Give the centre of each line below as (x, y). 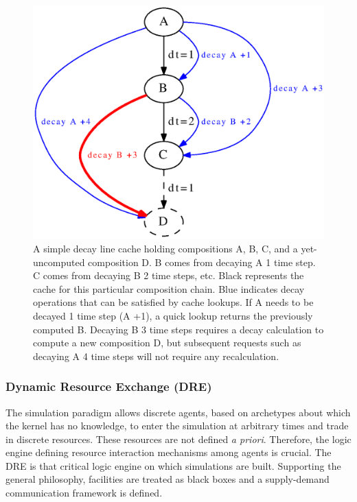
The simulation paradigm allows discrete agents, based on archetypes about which (178, 412)
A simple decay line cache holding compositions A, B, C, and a (165, 248)
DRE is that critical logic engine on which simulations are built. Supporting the (173, 465)
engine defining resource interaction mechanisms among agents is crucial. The (169, 452)
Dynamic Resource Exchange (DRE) (109, 386)
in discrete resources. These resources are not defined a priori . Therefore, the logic (178, 439)
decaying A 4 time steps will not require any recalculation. (156, 356)
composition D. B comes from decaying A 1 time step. (202, 262)
